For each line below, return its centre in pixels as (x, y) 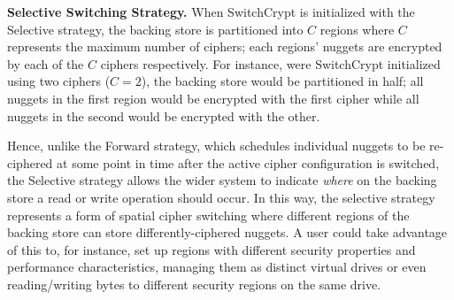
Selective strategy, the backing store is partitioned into (155, 29)
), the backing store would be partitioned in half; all (282, 81)
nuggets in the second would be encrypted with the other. (164, 115)
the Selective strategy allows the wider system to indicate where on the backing (222, 180)
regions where (357, 29)
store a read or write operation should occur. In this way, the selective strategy (221, 197)
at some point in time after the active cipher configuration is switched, (248, 162)
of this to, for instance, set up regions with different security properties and (212, 249)
